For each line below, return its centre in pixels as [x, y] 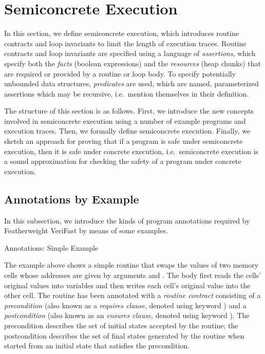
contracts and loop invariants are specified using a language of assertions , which [130, 53]
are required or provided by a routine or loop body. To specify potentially [120, 73]
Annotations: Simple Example [51, 247]
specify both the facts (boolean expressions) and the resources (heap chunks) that [132, 63]
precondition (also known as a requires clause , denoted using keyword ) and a [125, 305]
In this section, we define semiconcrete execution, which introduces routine [121, 33]
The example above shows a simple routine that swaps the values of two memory [131, 265]
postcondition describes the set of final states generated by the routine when [124, 335]
